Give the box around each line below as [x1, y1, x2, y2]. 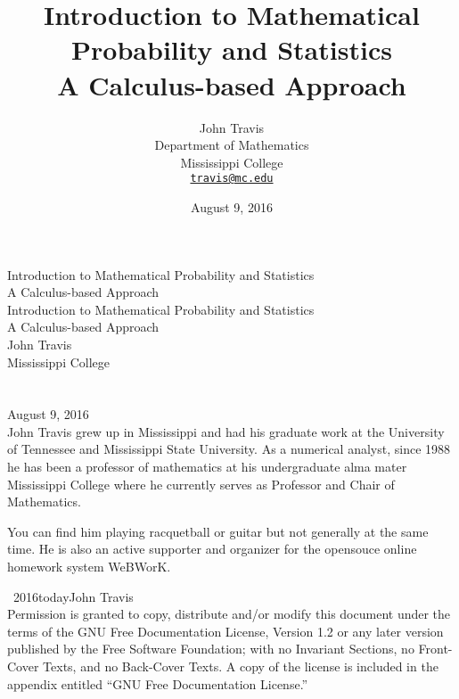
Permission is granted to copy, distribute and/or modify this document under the [7, 604, 451, 623]
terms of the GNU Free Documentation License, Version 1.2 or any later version [7, 621, 444, 640]
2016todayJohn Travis [12, 587, 134, 605]
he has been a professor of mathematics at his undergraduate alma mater [7, 457, 407, 476]
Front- [418, 639, 453, 658]
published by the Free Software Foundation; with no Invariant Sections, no [7, 639, 414, 658]
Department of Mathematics [154, 136, 309, 154]
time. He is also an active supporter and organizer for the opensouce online [7, 539, 417, 558]
